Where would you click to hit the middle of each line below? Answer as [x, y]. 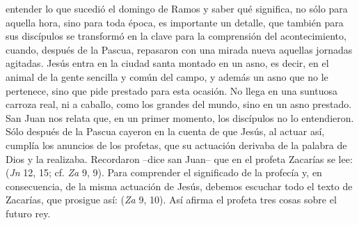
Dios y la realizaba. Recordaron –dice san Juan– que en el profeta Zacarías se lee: [179, 158]
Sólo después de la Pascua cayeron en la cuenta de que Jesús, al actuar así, [165, 131]
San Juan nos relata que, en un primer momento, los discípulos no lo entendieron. [180, 117]
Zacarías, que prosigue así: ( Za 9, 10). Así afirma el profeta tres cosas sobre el [171, 200]
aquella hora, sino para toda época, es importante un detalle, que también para [175, 22]
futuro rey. [28, 213]
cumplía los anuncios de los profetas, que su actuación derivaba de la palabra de [176, 145]
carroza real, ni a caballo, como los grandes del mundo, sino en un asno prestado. [179, 104]
